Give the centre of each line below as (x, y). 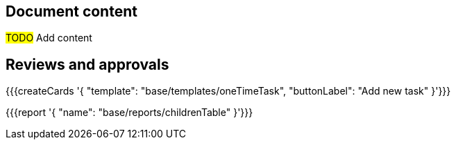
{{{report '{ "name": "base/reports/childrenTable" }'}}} (129, 113)
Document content (71, 11)
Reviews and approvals (87, 64)
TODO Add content (49, 38)
